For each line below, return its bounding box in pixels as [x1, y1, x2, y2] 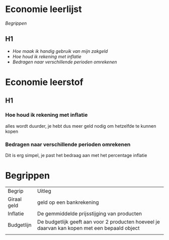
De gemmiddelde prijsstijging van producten [37, 210, 142, 217]
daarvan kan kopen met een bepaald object [37, 224, 140, 231]
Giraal [8, 195, 22, 202]
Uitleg [37, 187, 51, 194]
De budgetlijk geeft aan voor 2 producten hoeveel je [37, 218, 160, 225]
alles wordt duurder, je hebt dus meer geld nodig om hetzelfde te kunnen [5, 123, 156, 129]
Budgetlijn [8, 221, 32, 228]
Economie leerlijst [5, 4, 82, 15]
